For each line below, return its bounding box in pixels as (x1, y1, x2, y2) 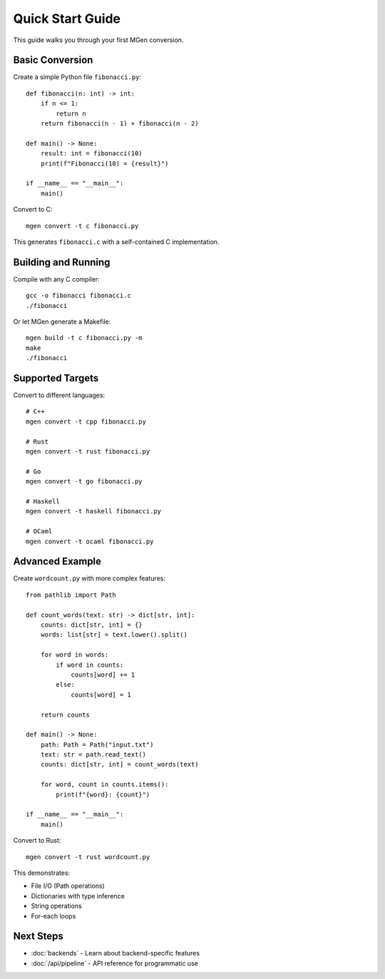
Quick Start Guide (13, 11, 121, 26)
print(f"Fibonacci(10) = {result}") (40, 159, 169, 168)
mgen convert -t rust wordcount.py (26, 853, 150, 861)
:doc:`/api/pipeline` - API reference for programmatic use (31, 959, 199, 968)
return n (56, 109, 86, 118)
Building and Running (13, 256, 111, 268)
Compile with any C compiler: (13, 275, 100, 283)
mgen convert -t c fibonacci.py (26, 222, 139, 230)
